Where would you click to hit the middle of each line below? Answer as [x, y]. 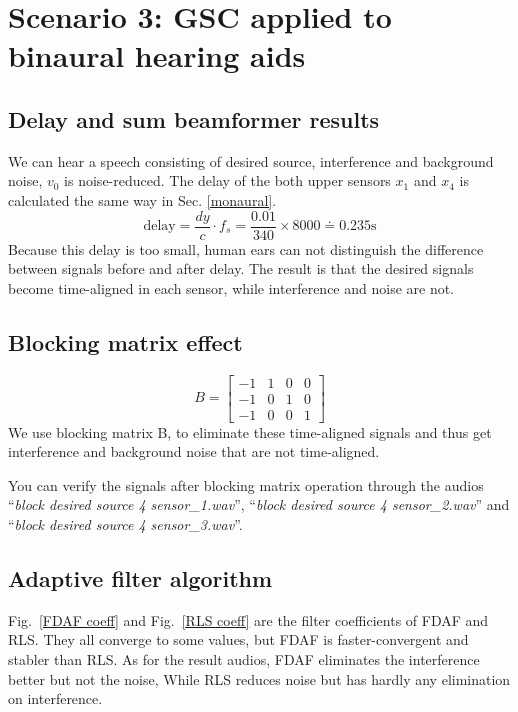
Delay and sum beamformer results [194, 118]
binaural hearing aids [157, 55]
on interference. [55, 698]
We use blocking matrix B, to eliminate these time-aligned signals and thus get [250, 431]
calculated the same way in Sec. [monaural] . [142, 199]
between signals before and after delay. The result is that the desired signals [241, 268]
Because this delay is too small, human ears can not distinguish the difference [246, 248]
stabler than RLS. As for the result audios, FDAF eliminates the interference [244, 659]
